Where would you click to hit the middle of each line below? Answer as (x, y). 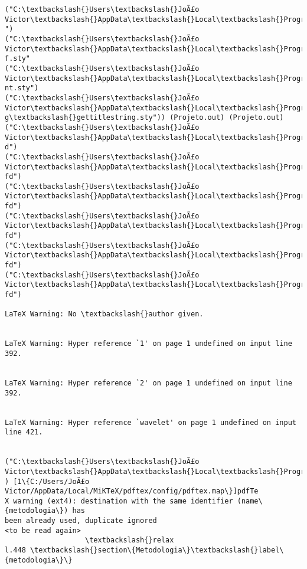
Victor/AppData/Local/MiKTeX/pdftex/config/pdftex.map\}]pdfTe (132, 491)
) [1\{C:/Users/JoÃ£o (47, 481)
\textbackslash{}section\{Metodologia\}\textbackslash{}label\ (157, 550)
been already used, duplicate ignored (81, 521)
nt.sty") (22, 88)
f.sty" (17, 59)
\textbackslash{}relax (130, 540)
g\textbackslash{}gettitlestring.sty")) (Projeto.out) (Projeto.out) (144, 118)
